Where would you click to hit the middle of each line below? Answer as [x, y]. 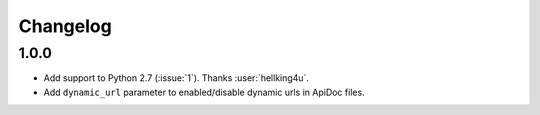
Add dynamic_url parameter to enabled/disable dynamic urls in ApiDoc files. [204, 92]
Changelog [65, 26]
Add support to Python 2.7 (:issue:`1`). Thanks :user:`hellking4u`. [176, 78]
